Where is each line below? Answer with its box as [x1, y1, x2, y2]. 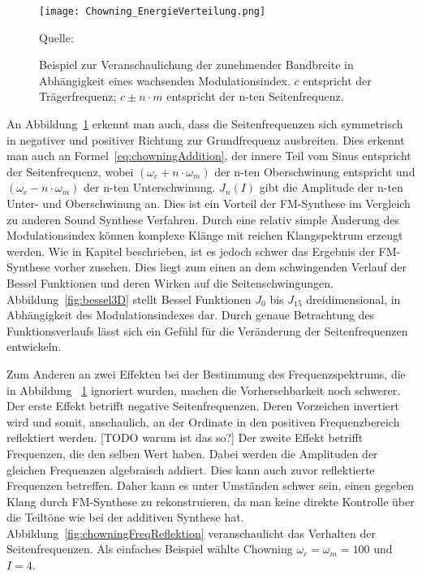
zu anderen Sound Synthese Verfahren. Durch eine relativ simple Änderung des [6, 210, 400, 227]
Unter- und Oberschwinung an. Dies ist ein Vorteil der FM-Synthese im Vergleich [6, 195, 411, 211]
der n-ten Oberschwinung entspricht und [214, 162, 416, 180]
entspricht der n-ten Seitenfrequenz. [166, 88, 344, 105]
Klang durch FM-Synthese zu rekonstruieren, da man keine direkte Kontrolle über [6, 492, 415, 509]
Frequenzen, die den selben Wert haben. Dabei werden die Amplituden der [6, 444, 378, 461]
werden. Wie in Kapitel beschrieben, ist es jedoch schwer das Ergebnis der [6, 242, 375, 259]
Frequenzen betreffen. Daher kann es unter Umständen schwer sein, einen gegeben [6, 477, 415, 494]
